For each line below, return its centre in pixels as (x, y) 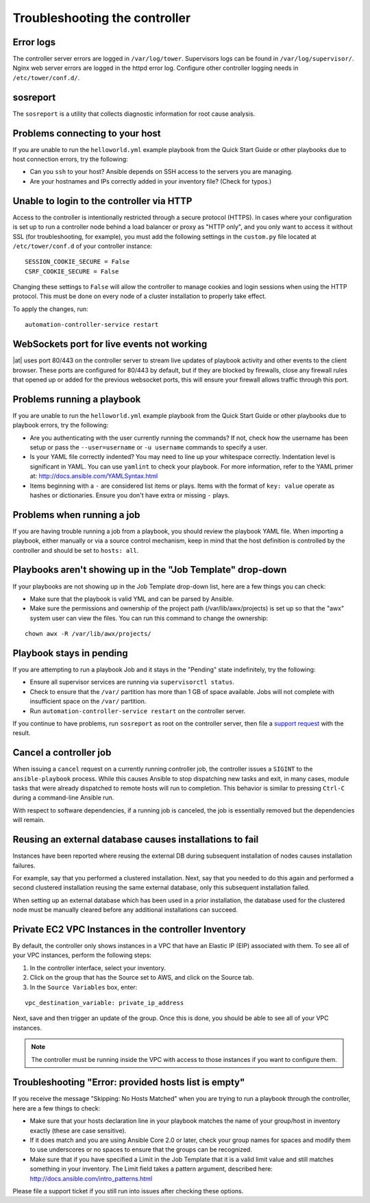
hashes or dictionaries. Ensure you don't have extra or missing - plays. (129, 495)
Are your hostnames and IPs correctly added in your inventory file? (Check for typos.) (151, 181)
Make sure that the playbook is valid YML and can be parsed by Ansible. (132, 599)
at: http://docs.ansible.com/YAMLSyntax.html (94, 476)
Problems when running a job (76, 515)
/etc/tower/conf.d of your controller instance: (83, 246)
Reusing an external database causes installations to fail (136, 840)
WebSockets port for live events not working (110, 344)
